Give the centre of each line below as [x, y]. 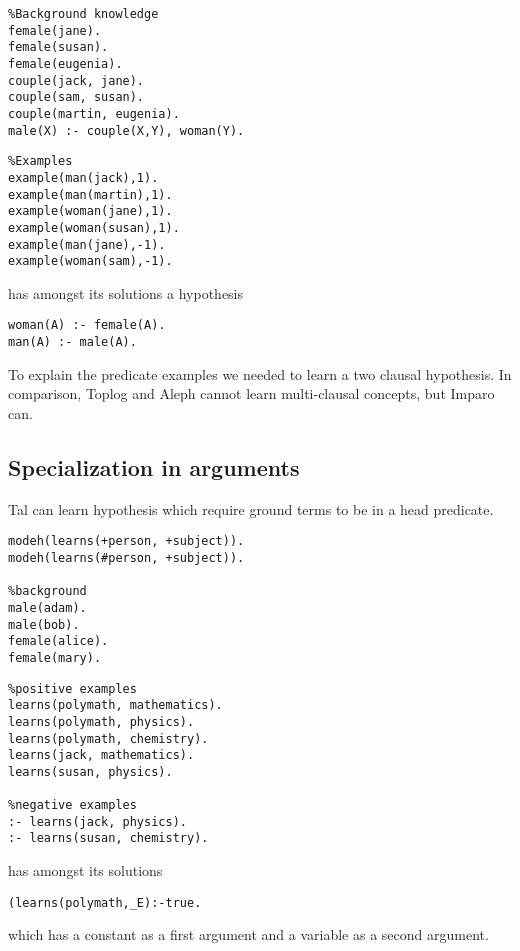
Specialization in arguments [154, 466]
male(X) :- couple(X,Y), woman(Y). [126, 130]
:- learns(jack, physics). [97, 821]
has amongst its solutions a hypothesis [126, 292]
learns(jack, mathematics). [101, 755]
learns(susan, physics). [90, 771]
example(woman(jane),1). [90, 211]
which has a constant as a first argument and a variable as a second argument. [248, 934]
